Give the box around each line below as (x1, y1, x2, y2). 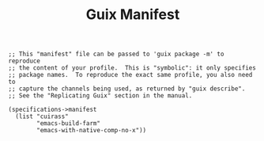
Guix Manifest (85, 6, 180, 24)
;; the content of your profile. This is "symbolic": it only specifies (8, 64, 257, 72)
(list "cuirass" (15, 112, 69, 120)
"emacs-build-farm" (36, 120, 101, 128)
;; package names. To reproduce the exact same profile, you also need (8, 71, 253, 79)
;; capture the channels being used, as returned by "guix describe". (8, 85, 246, 93)
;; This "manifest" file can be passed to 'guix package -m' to (8, 50, 224, 59)
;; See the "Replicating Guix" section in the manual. (8, 92, 193, 100)
